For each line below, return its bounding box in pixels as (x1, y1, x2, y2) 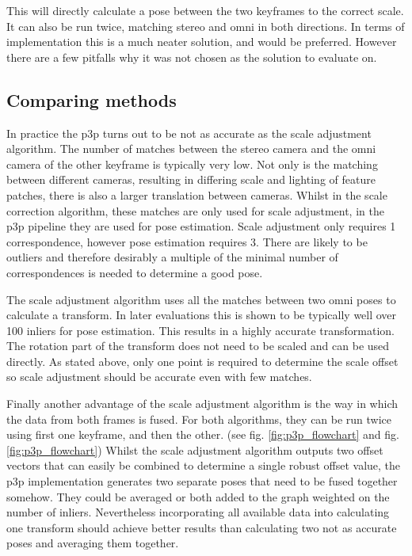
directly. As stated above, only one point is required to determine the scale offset (6, 352, 399, 369)
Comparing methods (6, 87, 177, 112)
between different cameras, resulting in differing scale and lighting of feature (6, 171, 376, 188)
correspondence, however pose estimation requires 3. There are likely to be (6, 233, 368, 249)
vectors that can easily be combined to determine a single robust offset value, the (6, 457, 401, 474)
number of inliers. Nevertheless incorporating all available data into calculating (6, 504, 390, 520)
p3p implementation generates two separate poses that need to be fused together (6, 473, 398, 489)
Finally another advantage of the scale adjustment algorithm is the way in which (6, 395, 399, 412)
